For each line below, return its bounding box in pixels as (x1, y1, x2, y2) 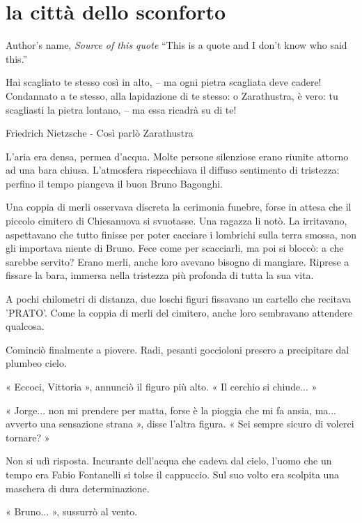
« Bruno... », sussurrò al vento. (6, 504, 138, 519)
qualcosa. (6, 319, 45, 333)
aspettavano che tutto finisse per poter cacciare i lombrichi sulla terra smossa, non (6, 227, 356, 241)
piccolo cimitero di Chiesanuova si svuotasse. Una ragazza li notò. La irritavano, (6, 213, 347, 228)
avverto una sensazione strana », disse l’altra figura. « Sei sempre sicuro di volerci (6, 416, 354, 431)
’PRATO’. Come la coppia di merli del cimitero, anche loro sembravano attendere (6, 305, 353, 319)
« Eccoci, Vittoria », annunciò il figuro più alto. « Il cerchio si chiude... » (6, 379, 317, 393)
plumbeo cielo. (6, 356, 67, 370)
